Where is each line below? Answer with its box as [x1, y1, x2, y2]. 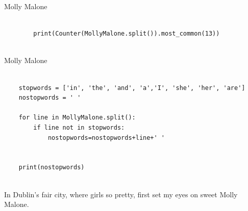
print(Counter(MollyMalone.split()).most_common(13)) [33, 30, 220, 38]
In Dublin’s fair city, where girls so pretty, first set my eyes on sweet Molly [4, 189, 238, 199]
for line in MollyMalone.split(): [18, 114, 136, 122]
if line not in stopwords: [33, 124, 125, 131]
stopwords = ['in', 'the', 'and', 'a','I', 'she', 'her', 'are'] [18, 84, 245, 92]
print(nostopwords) [18, 164, 85, 171]
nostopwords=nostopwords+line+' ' [47, 134, 165, 141]
